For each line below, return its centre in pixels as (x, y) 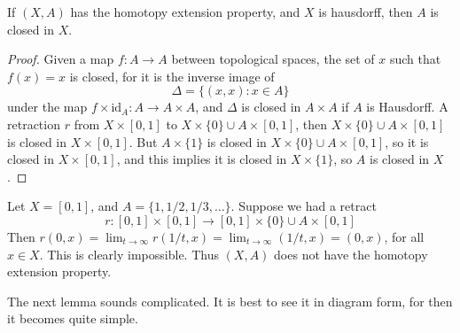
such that (415, 59)
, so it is (407, 141)
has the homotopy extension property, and (185, 12)
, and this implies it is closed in (202, 159)
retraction (34, 124)
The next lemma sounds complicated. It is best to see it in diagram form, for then (230, 301)
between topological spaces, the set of (273, 59)
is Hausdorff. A (407, 107)
